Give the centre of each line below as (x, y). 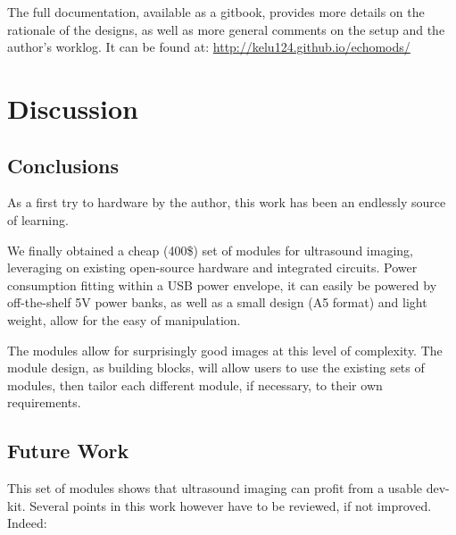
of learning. (38, 219)
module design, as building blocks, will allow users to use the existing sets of (216, 368)
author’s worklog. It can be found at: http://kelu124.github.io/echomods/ (209, 47)
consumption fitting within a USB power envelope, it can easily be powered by (222, 284)
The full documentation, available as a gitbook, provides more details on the (216, 12)
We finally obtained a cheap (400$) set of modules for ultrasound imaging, (210, 250)
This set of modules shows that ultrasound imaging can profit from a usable (215, 488)
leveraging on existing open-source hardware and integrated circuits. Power (212, 267)
